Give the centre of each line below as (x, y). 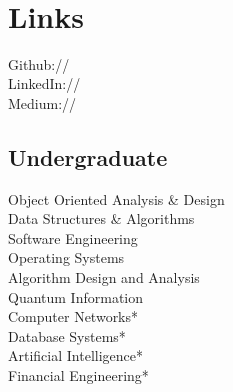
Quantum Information (76, 296)
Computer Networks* (73, 316)
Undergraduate (88, 156)
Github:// (39, 63)
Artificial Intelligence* (75, 355)
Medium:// (42, 102)
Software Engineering (73, 237)
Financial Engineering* (78, 375)
